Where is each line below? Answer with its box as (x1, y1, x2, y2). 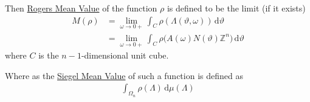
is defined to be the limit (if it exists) (167, 2, 306, 14)
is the (38, 49, 59, 62)
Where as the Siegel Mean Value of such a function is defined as (5, 69, 243, 81)
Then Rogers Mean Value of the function (5, 2, 157, 14)
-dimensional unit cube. (81, 49, 169, 62)
